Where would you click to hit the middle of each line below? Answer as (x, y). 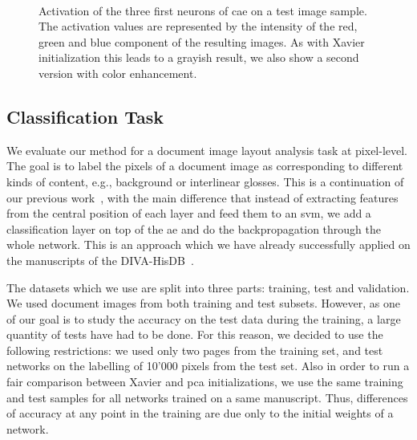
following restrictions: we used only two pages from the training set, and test (195, 350)
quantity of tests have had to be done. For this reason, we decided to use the (195, 334)
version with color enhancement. (118, 73)
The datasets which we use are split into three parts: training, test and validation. (208, 287)
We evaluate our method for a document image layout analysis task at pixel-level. (207, 150)
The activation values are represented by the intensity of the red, (198, 26)
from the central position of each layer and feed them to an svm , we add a (189, 213)
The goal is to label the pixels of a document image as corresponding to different (205, 166)
